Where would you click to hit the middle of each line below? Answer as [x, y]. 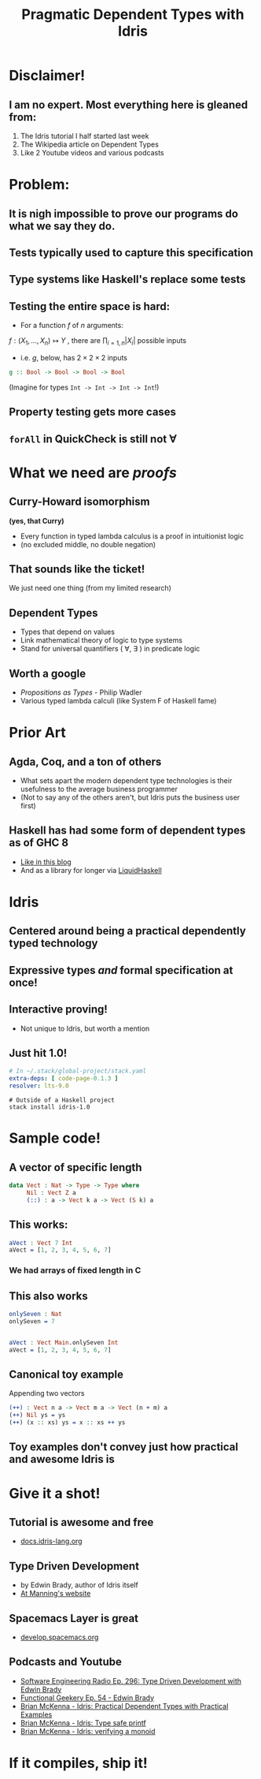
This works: [39, 1225]
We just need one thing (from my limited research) [90, 588]
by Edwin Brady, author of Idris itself [79, 1585]
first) [28, 806]
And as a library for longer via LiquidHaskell [91, 870]
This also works [49, 1296]
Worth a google [48, 673]
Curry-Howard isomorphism [79, 502]
